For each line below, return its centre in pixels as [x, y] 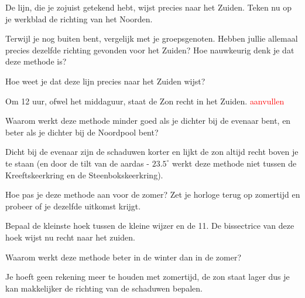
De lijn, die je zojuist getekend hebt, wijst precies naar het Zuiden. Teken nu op [148, 7]
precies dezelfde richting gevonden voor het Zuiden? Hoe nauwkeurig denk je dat [150, 50]
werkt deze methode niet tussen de [234, 163]
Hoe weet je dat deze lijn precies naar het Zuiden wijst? [105, 81]
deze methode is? [36, 61]
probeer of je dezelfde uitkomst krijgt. [73, 206]
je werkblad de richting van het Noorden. [79, 18]
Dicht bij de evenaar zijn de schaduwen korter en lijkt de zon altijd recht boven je [152, 152]
